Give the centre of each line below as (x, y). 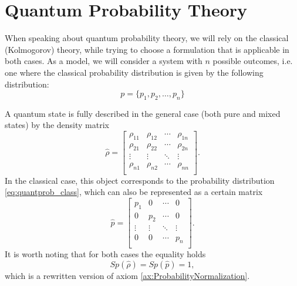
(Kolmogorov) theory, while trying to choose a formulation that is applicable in (147, 49)
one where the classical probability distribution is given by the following (134, 72)
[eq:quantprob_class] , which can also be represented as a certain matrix (134, 192)
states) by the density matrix (57, 125)
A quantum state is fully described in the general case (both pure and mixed (143, 113)
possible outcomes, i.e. (253, 61)
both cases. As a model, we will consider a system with (104, 61)
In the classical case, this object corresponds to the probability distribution (140, 180)
